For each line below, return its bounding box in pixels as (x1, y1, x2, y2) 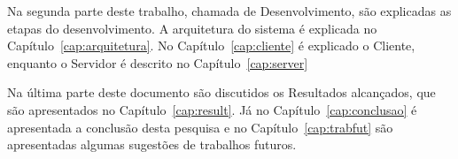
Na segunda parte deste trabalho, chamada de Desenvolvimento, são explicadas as (7, 2, 452, 19)
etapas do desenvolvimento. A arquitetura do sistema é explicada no (7, 19, 377, 37)
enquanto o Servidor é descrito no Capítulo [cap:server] (7, 53, 308, 72)
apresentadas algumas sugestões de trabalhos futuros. (7, 135, 297, 154)
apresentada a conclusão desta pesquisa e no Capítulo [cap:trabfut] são (7, 117, 393, 136)
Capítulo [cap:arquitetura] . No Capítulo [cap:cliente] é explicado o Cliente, (7, 36, 415, 55)
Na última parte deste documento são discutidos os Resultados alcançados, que (7, 83, 436, 102)
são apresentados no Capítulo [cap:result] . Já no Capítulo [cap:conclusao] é (7, 100, 417, 118)
